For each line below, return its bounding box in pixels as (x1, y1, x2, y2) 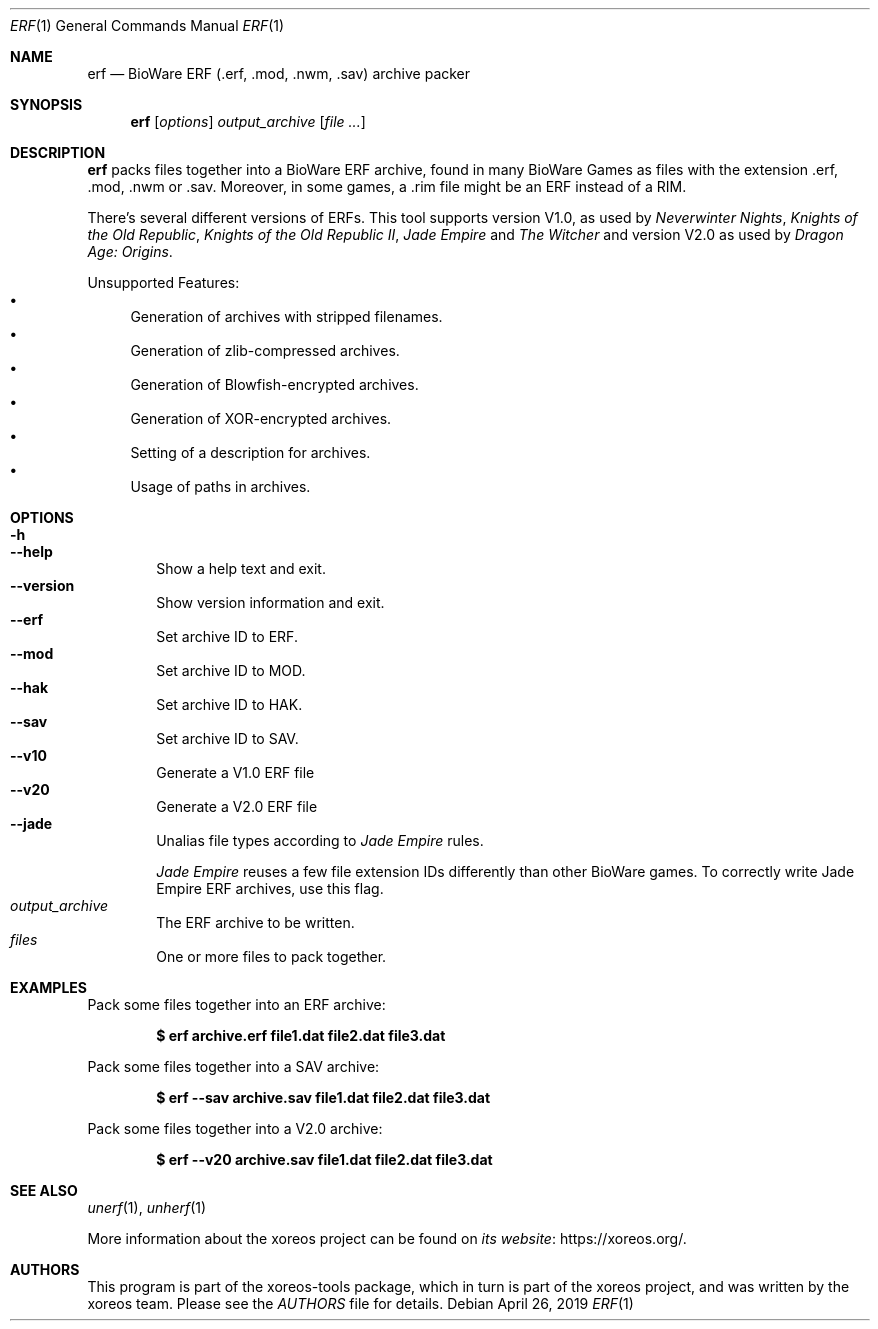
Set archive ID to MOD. (156, 662, 306, 679)
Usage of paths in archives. (130, 478, 311, 495)
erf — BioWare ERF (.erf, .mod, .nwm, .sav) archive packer (87, 65, 471, 82)
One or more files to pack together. (156, 948, 387, 965)
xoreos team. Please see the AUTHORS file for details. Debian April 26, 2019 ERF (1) (87, 1295, 634, 1312)
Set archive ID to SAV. (156, 730, 299, 747)
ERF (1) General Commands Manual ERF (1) (10, 17, 285, 34)
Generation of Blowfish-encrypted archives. (130, 376, 419, 393)
